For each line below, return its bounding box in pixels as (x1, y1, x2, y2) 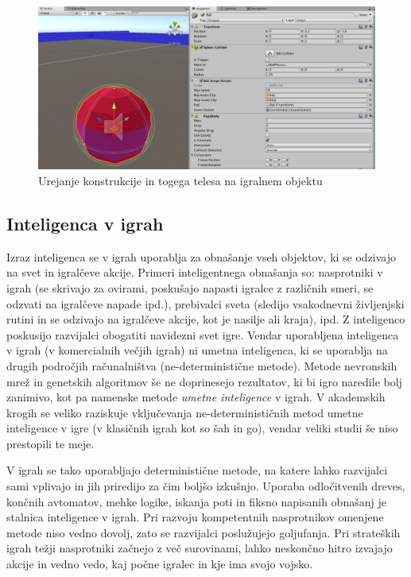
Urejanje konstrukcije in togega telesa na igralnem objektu (38, 172, 323, 188)
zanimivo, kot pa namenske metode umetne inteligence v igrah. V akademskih (6, 389, 386, 405)
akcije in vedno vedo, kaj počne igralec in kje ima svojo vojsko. (6, 556, 313, 572)
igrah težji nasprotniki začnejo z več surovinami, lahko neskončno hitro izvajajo (6, 540, 393, 556)
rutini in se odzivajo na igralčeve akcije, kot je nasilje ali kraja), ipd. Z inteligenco (6, 311, 405, 327)
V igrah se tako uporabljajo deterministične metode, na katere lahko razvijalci (6, 462, 388, 478)
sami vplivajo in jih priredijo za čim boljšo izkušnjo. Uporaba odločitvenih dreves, (6, 478, 405, 494)
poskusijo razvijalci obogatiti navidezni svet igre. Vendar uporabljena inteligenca (6, 326, 399, 343)
